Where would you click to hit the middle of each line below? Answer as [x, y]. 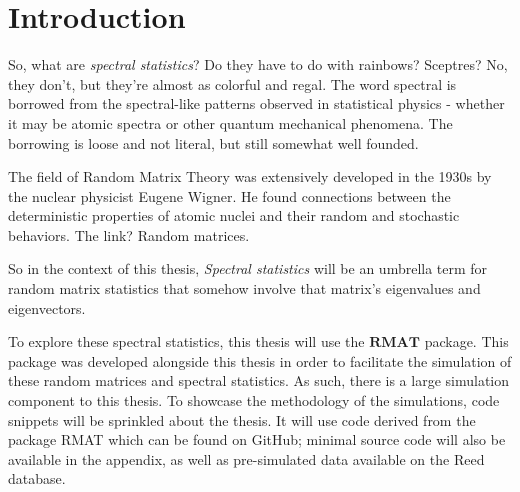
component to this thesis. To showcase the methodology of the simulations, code [254, 400]
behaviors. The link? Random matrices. [129, 234]
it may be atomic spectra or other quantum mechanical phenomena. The [230, 122]
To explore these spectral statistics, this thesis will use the [186, 341]
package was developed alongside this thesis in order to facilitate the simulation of [260, 360]
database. [37, 478]
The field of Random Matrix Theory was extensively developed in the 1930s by [250, 176]
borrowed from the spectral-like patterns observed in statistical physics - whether [256, 103]
